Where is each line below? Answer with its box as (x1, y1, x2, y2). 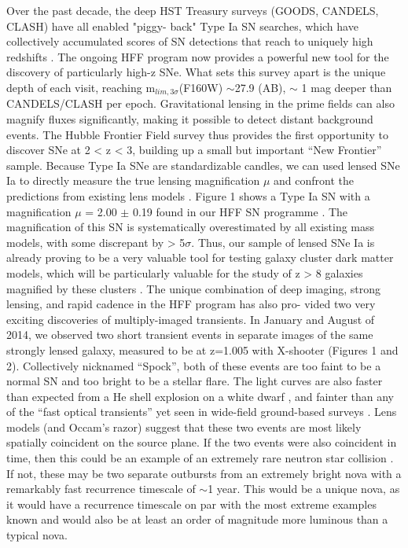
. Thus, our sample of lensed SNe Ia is (191, 234, 375, 250)
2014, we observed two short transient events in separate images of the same (6, 326, 373, 343)
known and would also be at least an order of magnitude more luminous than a (6, 511, 388, 528)
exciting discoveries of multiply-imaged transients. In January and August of (6, 311, 375, 327)
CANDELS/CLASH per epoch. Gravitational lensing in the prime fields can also (6, 95, 395, 112)
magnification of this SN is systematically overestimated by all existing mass (6, 219, 375, 235)
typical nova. (6, 527, 68, 543)
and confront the (274, 172, 355, 189)
